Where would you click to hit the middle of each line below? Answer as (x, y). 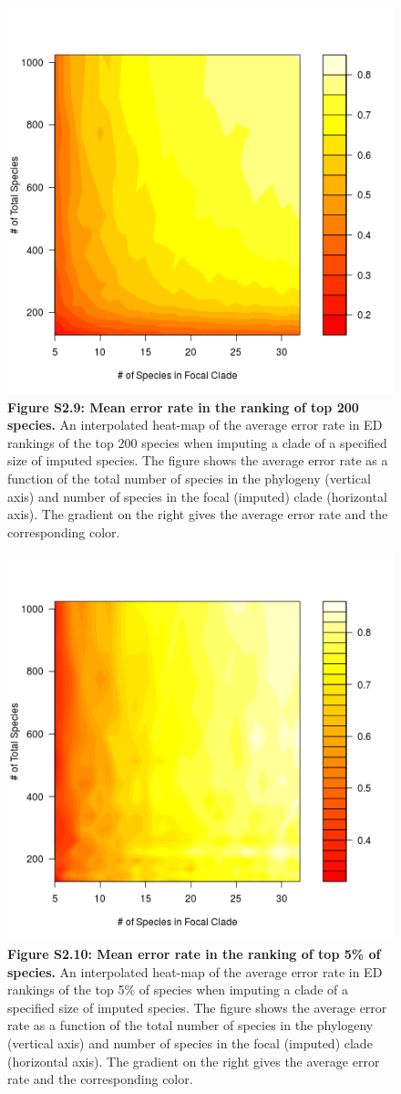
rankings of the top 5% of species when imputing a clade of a (178, 990)
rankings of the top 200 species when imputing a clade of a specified (197, 442)
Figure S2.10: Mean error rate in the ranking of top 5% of (194, 953)
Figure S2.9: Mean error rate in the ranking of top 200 (183, 406)
